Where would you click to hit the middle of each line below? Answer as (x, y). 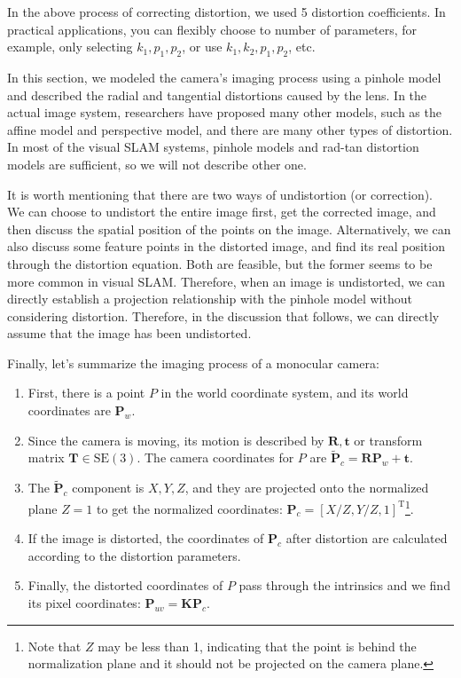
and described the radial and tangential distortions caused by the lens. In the (217, 95)
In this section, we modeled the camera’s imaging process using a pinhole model (224, 77)
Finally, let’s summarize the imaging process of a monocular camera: (193, 363)
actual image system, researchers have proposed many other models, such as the (224, 112)
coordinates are (69, 410)
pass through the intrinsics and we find (344, 585)
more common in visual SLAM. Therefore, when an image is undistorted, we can (227, 281)
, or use (202, 47)
